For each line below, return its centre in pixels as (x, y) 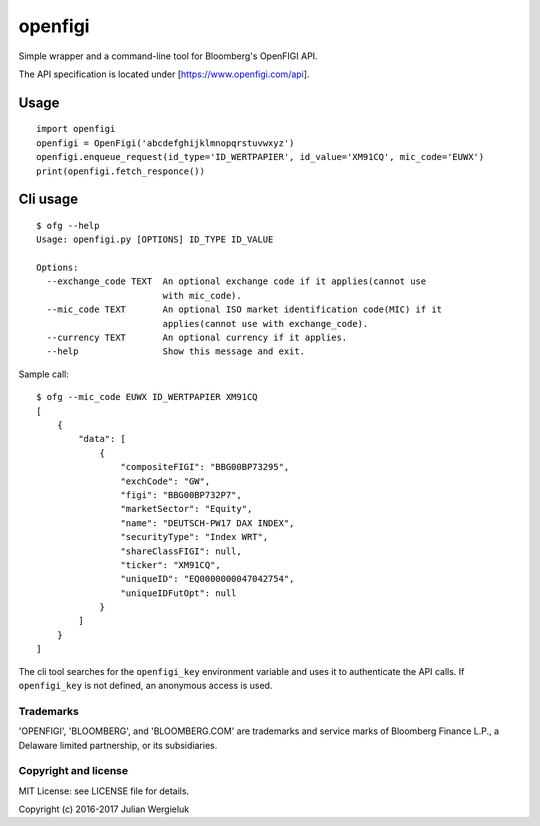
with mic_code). (202, 295)
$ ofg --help (68, 225)
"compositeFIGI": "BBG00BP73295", (205, 467)
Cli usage (48, 199)
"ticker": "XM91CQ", (171, 564)
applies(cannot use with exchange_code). (265, 323)
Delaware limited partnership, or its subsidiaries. (118, 745)
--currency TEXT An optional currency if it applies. (197, 338)
